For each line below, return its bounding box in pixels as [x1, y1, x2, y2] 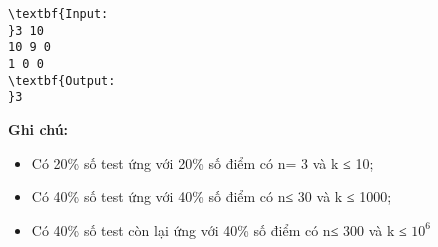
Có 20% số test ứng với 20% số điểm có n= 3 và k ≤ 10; [31, 152, 374, 173]
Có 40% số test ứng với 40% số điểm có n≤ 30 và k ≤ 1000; [31, 186, 392, 207]
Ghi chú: [8, 118, 69, 139]
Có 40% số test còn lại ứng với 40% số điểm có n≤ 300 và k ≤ [31, 219, 407, 240]
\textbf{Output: [8, 73, 116, 88]
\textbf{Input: [8, 7, 109, 21]
